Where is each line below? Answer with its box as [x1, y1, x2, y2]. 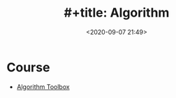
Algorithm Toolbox [16, 82, 71, 91]
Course [6, 59, 50, 75]
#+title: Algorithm [64, 5, 170, 21]
